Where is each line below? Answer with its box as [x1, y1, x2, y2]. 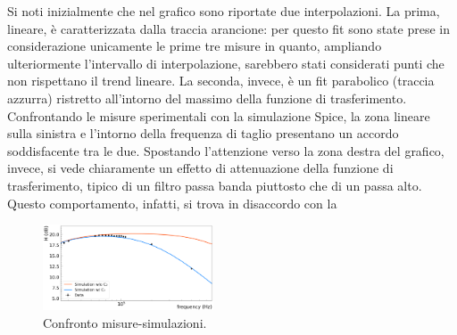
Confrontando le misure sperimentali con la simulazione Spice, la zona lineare [7, 106, 430, 125]
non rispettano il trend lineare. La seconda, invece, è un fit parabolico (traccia [7, 71, 435, 90]
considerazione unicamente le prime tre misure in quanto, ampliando [7, 37, 382, 55]
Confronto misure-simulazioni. [43, 314, 207, 332]
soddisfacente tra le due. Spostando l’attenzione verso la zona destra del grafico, [7, 141, 445, 159]
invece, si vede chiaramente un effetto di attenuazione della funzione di [7, 159, 394, 177]
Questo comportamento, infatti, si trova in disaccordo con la [7, 193, 337, 212]
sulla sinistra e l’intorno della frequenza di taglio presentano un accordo [7, 124, 399, 143]
